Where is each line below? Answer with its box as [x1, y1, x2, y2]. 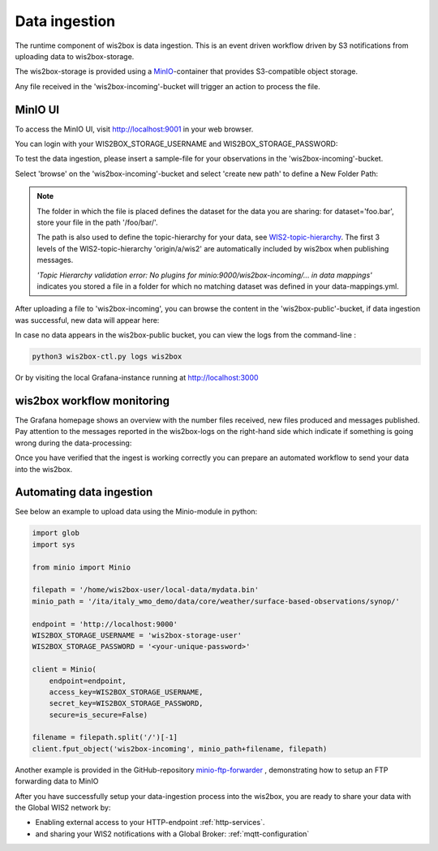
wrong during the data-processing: [15, 438, 132, 448]
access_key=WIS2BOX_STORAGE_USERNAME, [49, 687, 204, 697]
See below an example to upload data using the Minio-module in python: [15, 507, 258, 517]
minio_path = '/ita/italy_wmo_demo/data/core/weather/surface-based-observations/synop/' [32, 596, 401, 606]
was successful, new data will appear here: [15, 315, 160, 324]
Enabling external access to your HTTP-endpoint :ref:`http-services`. [35, 818, 265, 827]
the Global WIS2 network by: [15, 803, 111, 812]
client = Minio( [32, 665, 97, 674]
